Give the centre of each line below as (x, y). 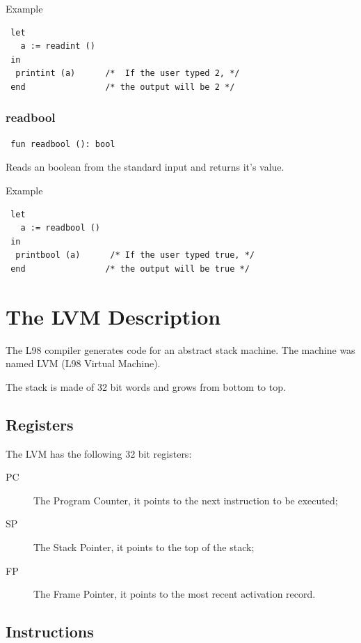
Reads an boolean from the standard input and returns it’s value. (145, 167)
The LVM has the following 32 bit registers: (99, 453)
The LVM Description (113, 316)
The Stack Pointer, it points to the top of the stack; (144, 547)
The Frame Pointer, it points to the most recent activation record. (175, 594)
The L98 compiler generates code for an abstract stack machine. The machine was (180, 349)
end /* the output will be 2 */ (123, 87)
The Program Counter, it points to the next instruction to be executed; (186, 500)
